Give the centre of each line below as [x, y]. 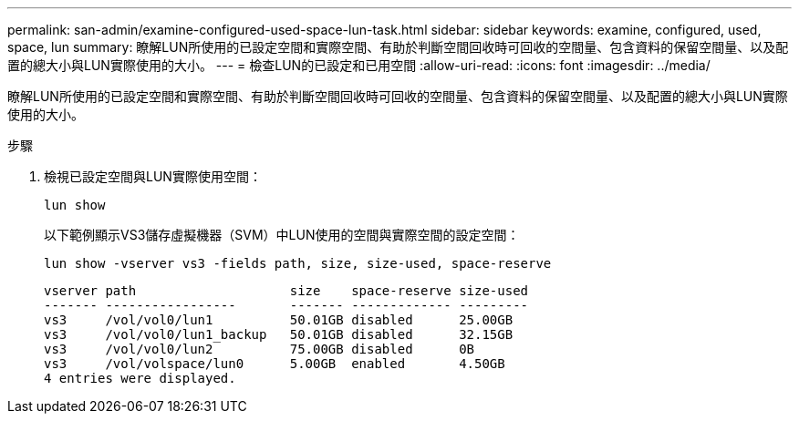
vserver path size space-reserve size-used [286, 291]
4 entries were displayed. [140, 378]
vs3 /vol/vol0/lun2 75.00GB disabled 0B [259, 349]
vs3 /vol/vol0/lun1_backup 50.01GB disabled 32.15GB [279, 334]
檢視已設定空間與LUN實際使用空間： [153, 176]
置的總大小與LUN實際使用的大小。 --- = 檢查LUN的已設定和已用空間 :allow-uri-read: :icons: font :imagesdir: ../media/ [359, 65]
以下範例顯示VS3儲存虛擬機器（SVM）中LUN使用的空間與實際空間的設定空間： [282, 235]
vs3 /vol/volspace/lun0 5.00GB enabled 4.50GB [275, 364]
